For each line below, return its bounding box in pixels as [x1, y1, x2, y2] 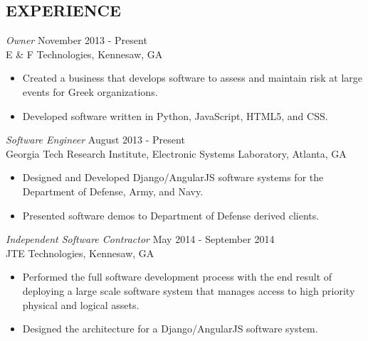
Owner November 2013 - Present [6, 33, 147, 48]
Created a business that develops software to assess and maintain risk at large [22, 70, 363, 85]
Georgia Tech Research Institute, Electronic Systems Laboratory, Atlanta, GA [6, 146, 347, 161]
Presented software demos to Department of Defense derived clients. [22, 207, 320, 222]
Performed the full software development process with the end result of [22, 269, 332, 284]
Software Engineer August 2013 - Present [6, 132, 185, 147]
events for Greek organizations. [22, 84, 158, 99]
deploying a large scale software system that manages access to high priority [22, 283, 355, 298]
